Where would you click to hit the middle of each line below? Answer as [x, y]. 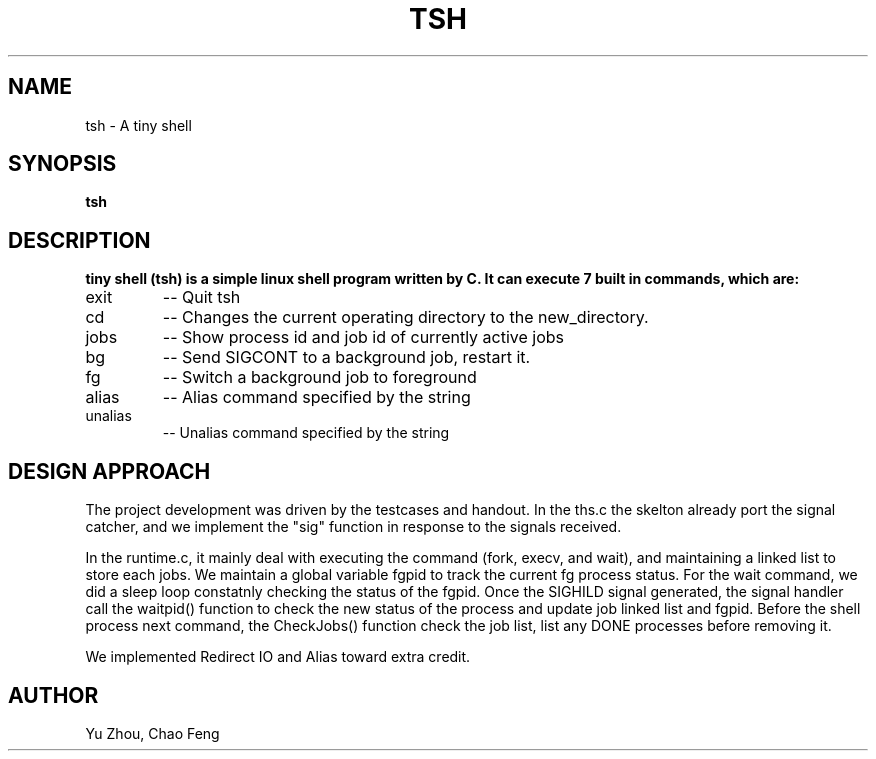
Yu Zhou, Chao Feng [152, 733]
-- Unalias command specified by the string [306, 433]
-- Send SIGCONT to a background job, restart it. [346, 357]
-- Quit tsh [201, 297]
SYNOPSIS [62, 164]
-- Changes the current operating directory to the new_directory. [405, 317]
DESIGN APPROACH [109, 471]
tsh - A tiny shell [138, 125]
